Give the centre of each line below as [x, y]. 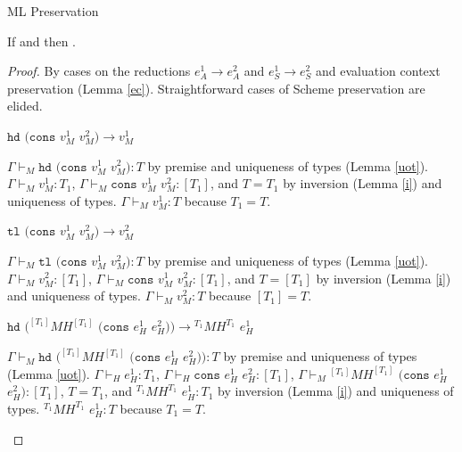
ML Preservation [53, 11]
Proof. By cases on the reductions [99, 71]
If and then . [42, 41]
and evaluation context [378, 71]
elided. [25, 106]
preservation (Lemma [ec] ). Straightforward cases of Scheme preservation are [216, 88]
